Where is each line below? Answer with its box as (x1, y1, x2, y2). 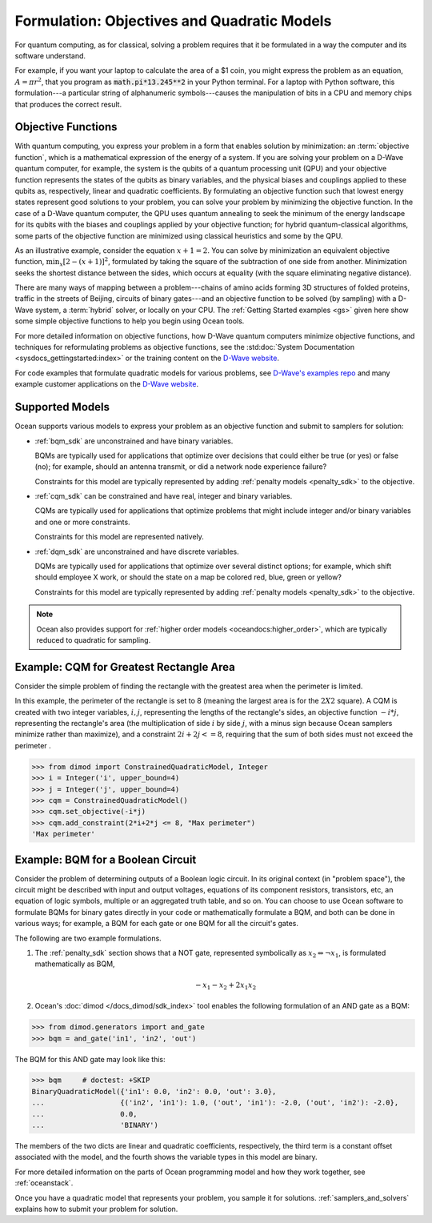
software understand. (14, 50, 86, 60)
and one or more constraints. (34, 517, 131, 527)
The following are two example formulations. (14, 933, 162, 943)
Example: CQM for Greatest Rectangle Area (14, 660, 236, 674)
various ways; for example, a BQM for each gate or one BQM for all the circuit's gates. (14, 919, 299, 928)
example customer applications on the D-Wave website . (14, 379, 199, 389)
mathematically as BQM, (34, 959, 115, 968)
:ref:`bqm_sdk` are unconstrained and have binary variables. (34, 436, 234, 446)
